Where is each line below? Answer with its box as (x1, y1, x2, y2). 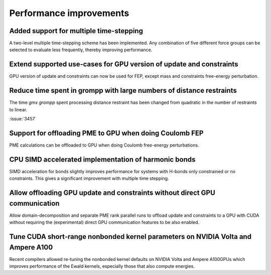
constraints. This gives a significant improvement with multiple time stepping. (9, 176, 169, 182)
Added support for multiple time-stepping (9, 27, 143, 35)
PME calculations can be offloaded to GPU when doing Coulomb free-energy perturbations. (9, 142, 199, 148)
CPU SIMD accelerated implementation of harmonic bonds (9, 155, 196, 164)
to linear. (9, 106, 28, 112)
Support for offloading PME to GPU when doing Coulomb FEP (9, 128, 204, 137)
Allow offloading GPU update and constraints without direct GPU (9, 189, 215, 197)
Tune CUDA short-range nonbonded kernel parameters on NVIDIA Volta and (9, 232, 252, 241)
